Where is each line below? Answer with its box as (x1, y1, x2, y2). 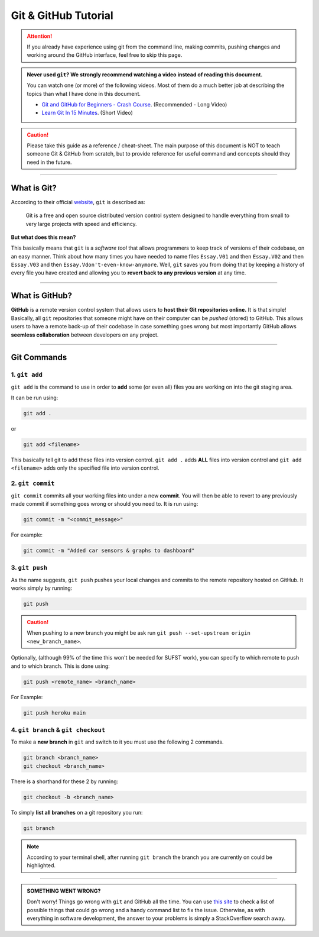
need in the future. (27, 159, 72, 166)
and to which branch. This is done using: (11, 663, 110, 670)
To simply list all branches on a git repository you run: (11, 809, 143, 816)
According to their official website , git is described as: (11, 198, 146, 205)
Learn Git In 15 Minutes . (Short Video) (41, 109, 133, 117)
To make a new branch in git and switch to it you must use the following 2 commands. (11, 738, 224, 745)
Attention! (27, 33, 53, 40)
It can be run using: (11, 394, 58, 402)
